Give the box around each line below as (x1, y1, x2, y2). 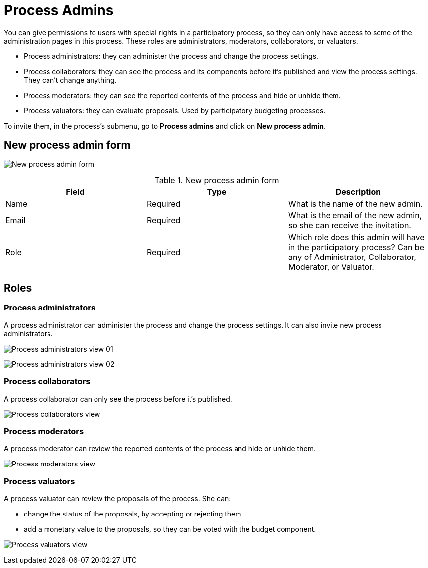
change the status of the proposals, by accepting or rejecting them (24, 510, 241, 518)
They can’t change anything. (24, 75, 117, 84)
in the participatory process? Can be (288, 242, 424, 252)
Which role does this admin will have (288, 232, 425, 242)
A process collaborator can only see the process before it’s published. (4, 394, 232, 403)
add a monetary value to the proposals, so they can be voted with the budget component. (24, 525, 316, 534)
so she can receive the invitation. (288, 220, 411, 230)
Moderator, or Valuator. (288, 261, 374, 272)
